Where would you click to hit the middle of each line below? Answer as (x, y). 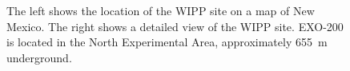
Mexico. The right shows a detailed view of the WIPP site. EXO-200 (175, 26)
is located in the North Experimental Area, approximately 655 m (167, 42)
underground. (39, 57)
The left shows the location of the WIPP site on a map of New (161, 10)
